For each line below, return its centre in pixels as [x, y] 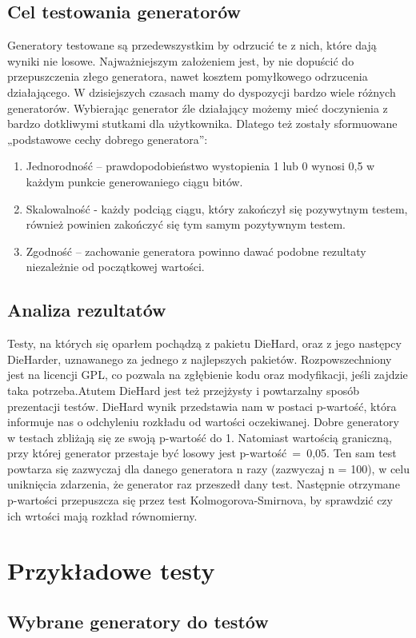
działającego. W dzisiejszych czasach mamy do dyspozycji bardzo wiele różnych [202, 92]
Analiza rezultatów [87, 310]
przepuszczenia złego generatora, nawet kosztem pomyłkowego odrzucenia [188, 76]
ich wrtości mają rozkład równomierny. [102, 515]
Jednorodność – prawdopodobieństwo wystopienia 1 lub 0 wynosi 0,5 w [200, 166]
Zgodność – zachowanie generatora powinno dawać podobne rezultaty [196, 251]
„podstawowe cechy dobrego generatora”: [108, 139]
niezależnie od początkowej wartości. [115, 267]
